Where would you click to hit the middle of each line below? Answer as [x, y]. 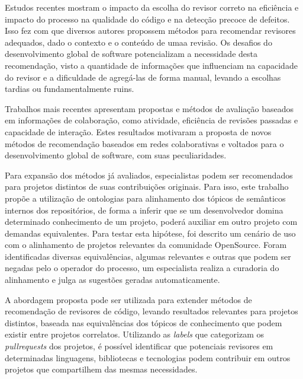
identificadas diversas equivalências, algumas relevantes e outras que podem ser [148, 256]
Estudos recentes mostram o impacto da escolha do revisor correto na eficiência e [152, 7]
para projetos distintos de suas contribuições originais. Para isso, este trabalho [147, 187]
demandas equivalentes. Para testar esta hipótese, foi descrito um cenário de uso [150, 233]
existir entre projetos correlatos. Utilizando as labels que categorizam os [135, 334]
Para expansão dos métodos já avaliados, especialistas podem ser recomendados [149, 175]
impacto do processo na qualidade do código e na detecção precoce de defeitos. [147, 19]
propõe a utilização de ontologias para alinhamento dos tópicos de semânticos [145, 198]
